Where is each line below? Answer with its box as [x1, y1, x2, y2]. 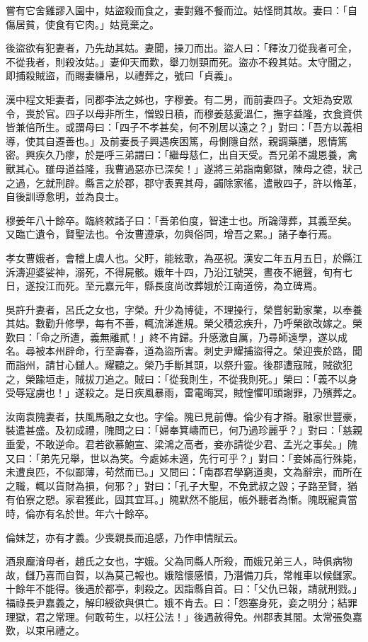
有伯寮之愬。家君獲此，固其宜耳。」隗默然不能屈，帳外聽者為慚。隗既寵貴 [6, 492, 347, 507]
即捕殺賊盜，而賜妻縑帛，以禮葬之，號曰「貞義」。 [6, 68, 238, 83]
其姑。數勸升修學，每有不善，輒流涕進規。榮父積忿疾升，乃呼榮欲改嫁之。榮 [6, 316, 362, 331]
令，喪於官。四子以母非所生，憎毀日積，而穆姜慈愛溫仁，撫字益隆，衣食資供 [6, 105, 362, 120]
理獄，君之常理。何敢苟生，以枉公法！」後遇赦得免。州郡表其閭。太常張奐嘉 [6, 609, 362, 624]
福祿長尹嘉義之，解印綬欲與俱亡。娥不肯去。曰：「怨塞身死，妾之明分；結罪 [6, 595, 357, 609]
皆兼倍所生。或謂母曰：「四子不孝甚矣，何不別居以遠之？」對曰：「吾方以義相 [6, 120, 362, 134]
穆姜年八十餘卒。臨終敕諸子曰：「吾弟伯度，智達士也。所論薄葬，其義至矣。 [6, 212, 357, 227]
